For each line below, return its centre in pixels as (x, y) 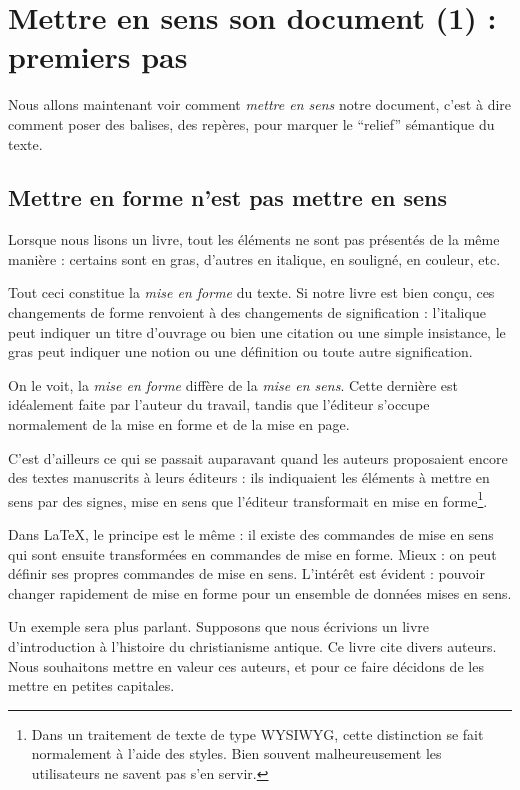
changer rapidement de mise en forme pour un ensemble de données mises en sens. (260, 592)
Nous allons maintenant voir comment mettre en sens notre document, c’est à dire (260, 104)
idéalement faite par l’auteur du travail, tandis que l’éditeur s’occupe (219, 404)
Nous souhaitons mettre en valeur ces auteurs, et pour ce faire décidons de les (246, 665)
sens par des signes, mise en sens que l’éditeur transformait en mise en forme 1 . (248, 499)
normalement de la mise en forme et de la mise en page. (179, 424)
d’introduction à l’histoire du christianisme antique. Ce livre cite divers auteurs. (252, 646)
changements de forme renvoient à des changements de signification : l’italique (247, 312)
